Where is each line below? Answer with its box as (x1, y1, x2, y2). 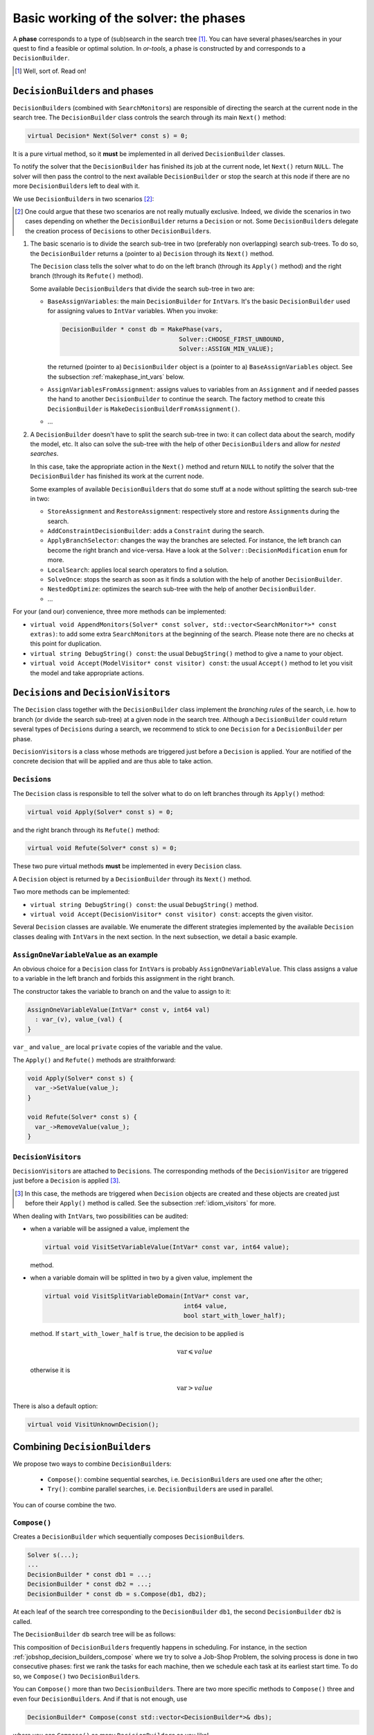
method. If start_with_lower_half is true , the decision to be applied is (30, 1330, 244, 1337)
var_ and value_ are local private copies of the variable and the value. (12, 1043, 223, 1051)
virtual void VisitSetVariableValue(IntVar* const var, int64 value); (44, 1243, 290, 1251)
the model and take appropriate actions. (30, 668, 145, 677)
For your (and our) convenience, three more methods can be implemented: (12, 607, 226, 616)
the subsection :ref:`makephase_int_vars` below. (47, 372, 185, 381)
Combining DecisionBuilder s (12, 1441, 152, 1453)
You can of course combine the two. (12, 1500, 117, 1509)
